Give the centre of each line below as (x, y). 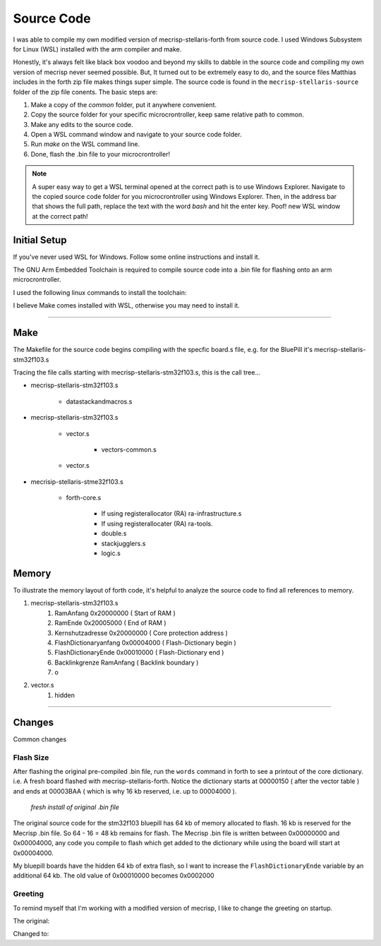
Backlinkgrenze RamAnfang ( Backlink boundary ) (127, 662)
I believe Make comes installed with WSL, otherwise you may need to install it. (126, 305)
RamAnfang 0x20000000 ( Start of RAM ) (115, 613)
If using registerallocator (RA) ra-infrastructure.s (171, 514)
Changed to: (31, 934)
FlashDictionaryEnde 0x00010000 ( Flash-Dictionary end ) (139, 653)
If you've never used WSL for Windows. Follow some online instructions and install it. (137, 257)
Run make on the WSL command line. (85, 144)
